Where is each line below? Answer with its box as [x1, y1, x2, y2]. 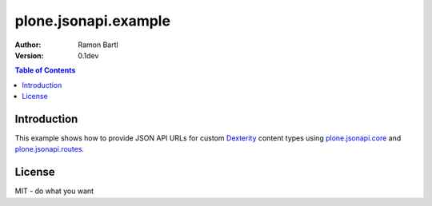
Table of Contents [14, 65, 76, 75]
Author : [14, 40, 42, 50]
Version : [14, 50, 44, 60]
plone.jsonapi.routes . [14, 145, 84, 154]
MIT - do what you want [14, 186, 94, 196]
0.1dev [78, 50, 99, 60]
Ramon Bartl [78, 40, 119, 50]
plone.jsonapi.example [14, 12, 171, 30]
